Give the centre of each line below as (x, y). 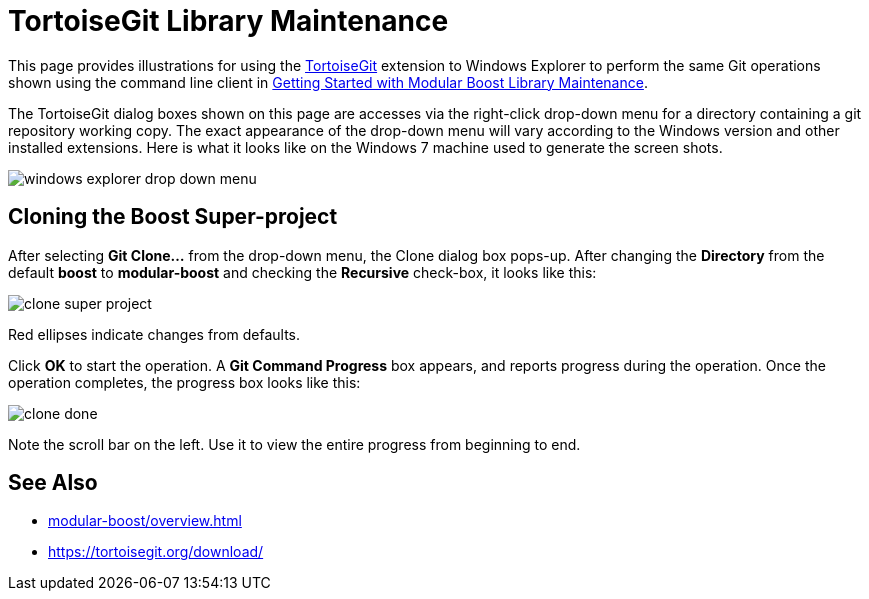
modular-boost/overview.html (145, 521)
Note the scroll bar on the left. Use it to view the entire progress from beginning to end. (294, 444)
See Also (53, 483)
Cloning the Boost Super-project (173, 217)
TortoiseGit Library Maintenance (228, 21)
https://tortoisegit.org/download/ (156, 552)
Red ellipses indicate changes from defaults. (154, 334)
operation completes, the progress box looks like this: (184, 382)
